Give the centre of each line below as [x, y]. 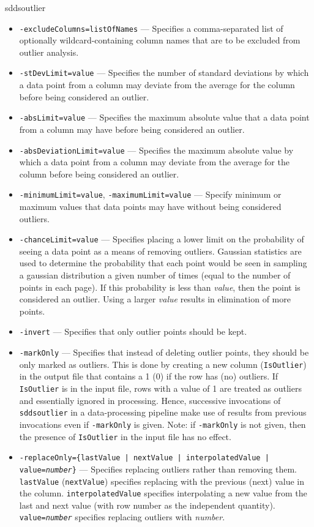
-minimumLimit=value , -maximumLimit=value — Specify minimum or [150, 194]
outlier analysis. [49, 52]
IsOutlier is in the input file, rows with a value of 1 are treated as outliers [160, 388]
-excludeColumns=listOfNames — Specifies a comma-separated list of [151, 28]
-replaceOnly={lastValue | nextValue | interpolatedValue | [144, 458]
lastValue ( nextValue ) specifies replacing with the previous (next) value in [162, 481]
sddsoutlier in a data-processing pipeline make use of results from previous [163, 412]
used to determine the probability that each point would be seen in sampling [163, 263]
